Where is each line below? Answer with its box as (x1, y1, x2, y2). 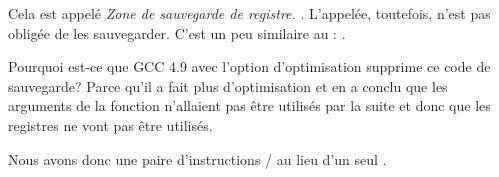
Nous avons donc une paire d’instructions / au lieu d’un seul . (8, 148, 387, 169)
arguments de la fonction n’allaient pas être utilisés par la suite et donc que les (8, 95, 491, 116)
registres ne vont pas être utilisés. (8, 114, 213, 135)
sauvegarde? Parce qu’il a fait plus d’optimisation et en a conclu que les (8, 75, 448, 96)
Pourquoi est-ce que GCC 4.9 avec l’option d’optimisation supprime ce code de (8, 56, 491, 77)
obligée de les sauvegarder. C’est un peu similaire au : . (8, 22, 346, 43)
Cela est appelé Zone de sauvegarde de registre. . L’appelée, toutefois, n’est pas (8, 3, 491, 23)
